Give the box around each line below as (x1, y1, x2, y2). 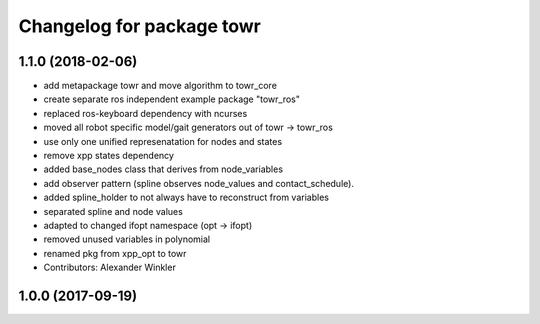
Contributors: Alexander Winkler (43, 261, 177, 274)
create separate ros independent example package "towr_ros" (43, 93, 300, 105)
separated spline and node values (43, 205, 184, 217)
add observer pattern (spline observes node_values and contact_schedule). (43, 177, 355, 189)
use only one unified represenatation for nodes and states (43, 135, 283, 147)
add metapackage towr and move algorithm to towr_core (43, 80, 277, 92)
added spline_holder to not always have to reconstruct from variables (43, 191, 330, 204)
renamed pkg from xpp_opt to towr (43, 247, 187, 259)
